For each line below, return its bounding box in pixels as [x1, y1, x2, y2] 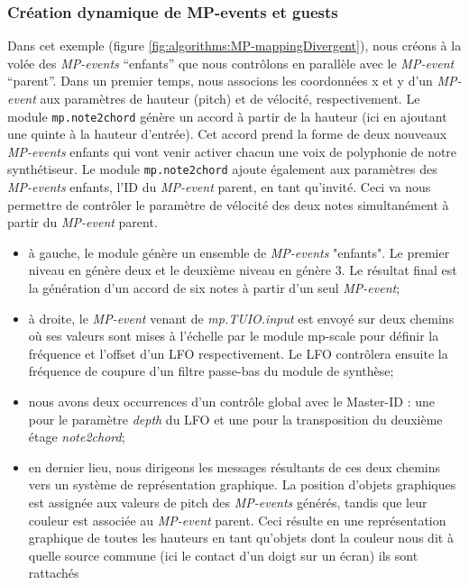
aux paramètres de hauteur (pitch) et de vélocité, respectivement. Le [40, 89, 420, 107]
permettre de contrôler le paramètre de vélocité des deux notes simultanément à [7, 195, 449, 214]
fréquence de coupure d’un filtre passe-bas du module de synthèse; [28, 361, 394, 380]
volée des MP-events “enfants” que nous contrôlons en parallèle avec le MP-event [7, 53, 455, 72]
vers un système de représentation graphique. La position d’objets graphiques [28, 475, 456, 494]
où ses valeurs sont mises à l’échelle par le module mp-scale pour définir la [28, 326, 439, 345]
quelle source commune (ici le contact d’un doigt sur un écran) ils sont [28, 545, 418, 564]
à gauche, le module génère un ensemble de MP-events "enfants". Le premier [28, 242, 450, 261]
